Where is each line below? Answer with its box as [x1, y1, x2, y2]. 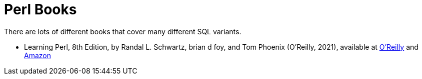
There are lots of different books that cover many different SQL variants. [4, 27, 241, 36]
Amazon [24, 51, 51, 60]
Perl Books [4, 1, 77, 18]
